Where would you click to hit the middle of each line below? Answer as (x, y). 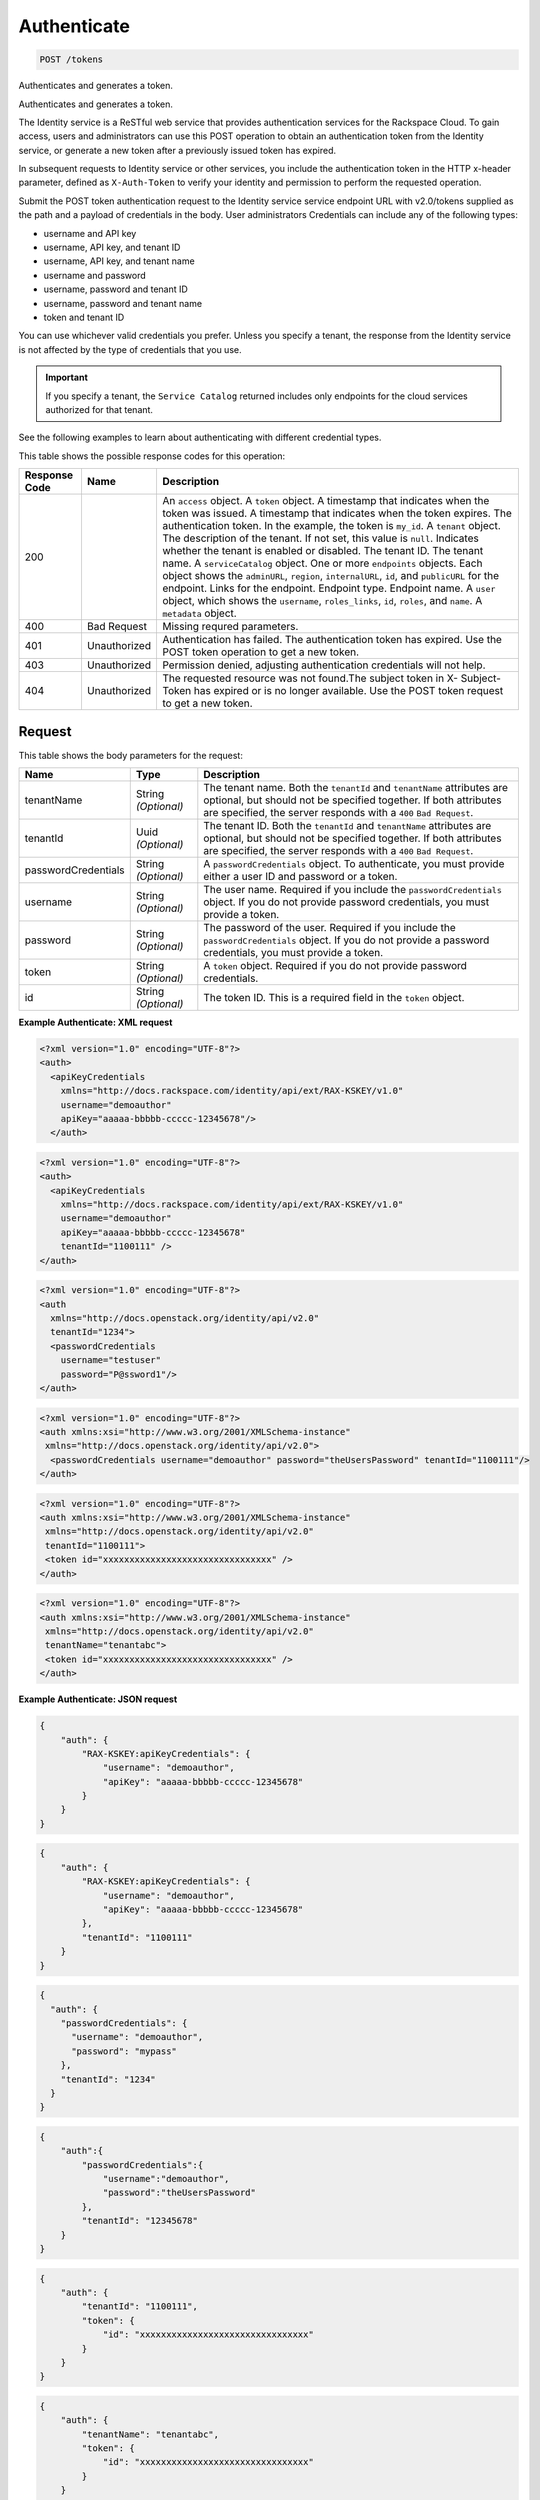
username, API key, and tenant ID (112, 247)
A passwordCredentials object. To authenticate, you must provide (354, 864)
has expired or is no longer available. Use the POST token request (348, 691)
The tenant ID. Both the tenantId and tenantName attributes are (347, 826)
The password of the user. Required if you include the (330, 928)
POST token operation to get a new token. (260, 652)
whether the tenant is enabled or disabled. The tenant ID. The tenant (322, 551)
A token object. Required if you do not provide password (335, 966)
